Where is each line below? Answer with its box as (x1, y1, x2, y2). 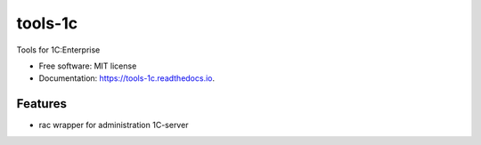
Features (16, 96, 67, 111)
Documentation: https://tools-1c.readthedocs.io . (38, 73, 216, 84)
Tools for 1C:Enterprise (16, 44, 101, 55)
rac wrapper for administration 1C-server (38, 120, 189, 131)
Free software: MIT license (38, 60, 137, 71)
